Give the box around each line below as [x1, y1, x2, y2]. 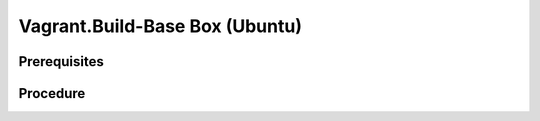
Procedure [18, 85, 86, 102]
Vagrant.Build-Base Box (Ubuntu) [18, 15, 302, 37]
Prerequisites [18, 53, 104, 70]
